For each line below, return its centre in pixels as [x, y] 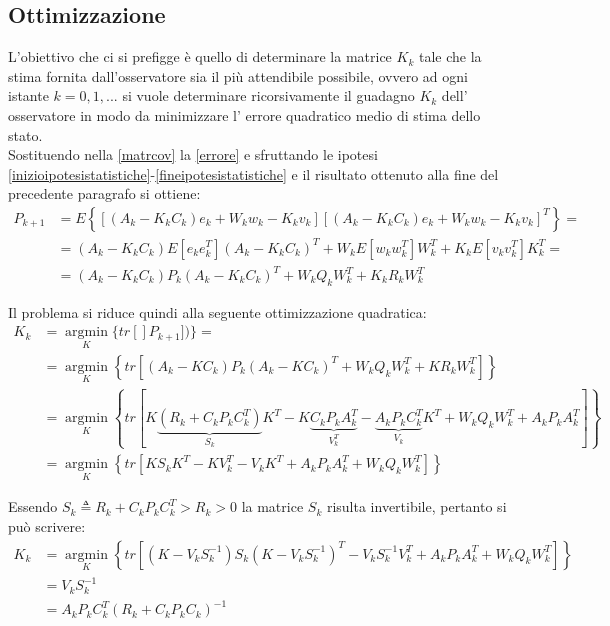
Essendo [33, 506]
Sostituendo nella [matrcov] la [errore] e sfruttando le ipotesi [193, 154]
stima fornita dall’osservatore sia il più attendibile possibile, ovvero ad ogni [238, 75]
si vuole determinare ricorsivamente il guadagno [268, 95]
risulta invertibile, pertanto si [416, 506]
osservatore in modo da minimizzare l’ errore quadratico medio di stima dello [244, 114]
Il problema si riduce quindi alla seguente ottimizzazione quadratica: [217, 311]
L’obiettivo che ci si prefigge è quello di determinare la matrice [200, 56]
